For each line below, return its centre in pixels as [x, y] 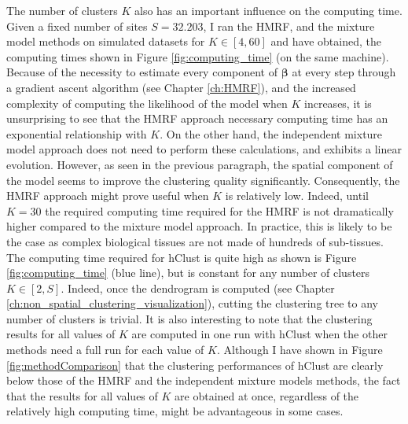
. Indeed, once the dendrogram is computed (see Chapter [198, 288]
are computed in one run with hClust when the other [259, 334]
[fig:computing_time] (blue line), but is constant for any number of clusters [188, 273]
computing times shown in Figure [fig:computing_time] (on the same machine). [198, 56]
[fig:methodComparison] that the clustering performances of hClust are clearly [195, 365]
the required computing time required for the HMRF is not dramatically [219, 210]
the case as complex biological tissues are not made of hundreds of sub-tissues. [195, 241]
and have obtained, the [326, 41]
